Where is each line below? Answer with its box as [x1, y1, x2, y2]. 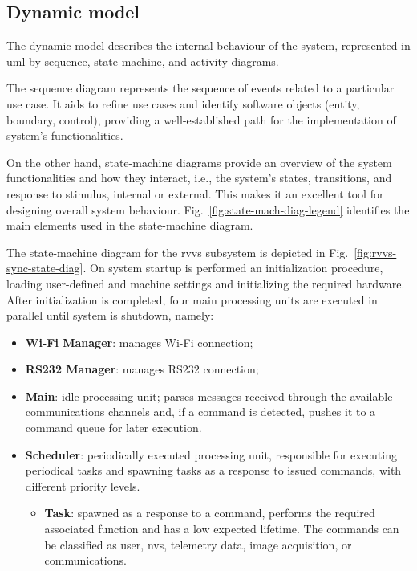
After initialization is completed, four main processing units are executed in [6, 291, 378, 308]
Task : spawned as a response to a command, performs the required [44, 504, 375, 521]
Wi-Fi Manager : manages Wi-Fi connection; [25, 333, 253, 350]
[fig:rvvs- [354, 243, 397, 260]
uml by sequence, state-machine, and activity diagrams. [6, 52, 279, 69]
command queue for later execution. [25, 419, 202, 436]
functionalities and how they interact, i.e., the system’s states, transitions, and [6, 169, 392, 186]
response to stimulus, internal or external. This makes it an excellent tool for [6, 185, 384, 202]
